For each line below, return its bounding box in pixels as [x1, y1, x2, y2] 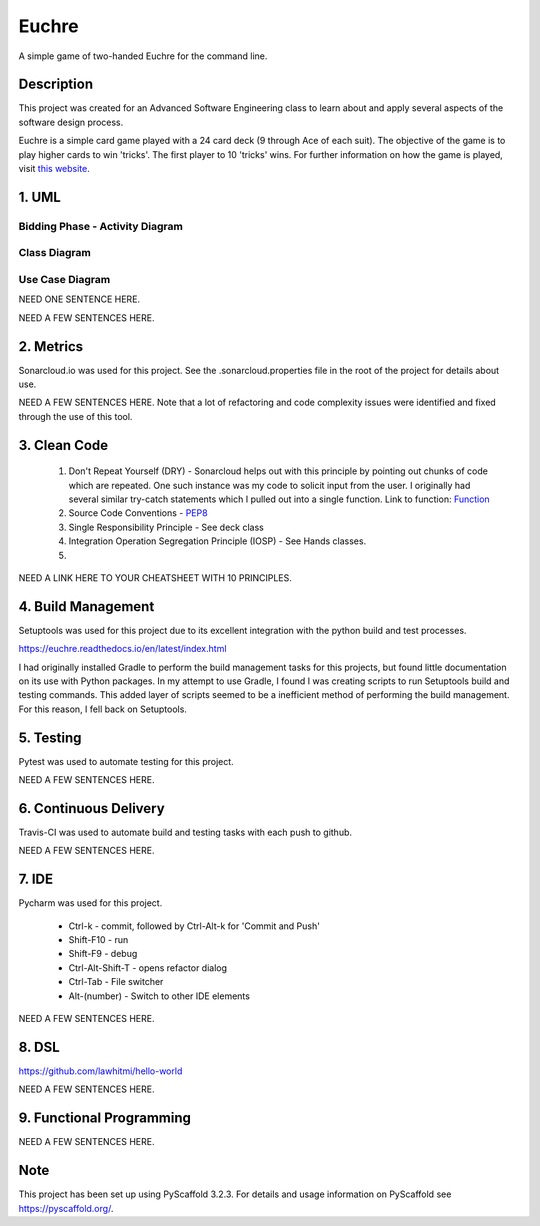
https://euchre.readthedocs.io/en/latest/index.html [18, 643, 227, 655]
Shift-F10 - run [68, 934, 129, 946]
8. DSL [18, 1038, 60, 1055]
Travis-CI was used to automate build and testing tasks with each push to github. [18, 826, 353, 838]
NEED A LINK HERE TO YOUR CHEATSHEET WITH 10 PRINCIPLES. [18, 571, 292, 584]
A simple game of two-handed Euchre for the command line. [18, 50, 268, 62]
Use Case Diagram [18, 272, 111, 286]
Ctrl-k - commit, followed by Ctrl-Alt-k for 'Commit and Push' [68, 920, 320, 932]
